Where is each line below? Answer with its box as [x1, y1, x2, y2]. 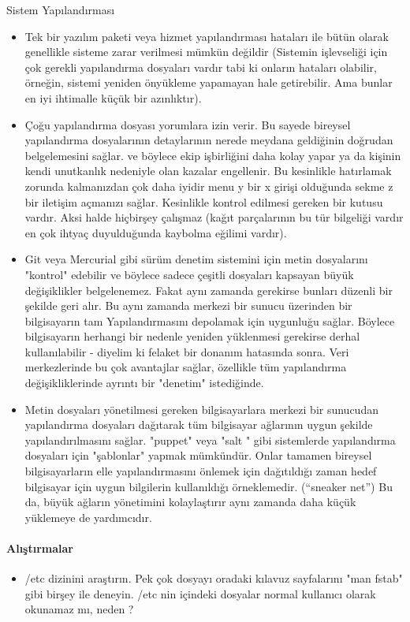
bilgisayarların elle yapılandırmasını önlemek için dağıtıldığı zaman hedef [24, 463, 377, 479]
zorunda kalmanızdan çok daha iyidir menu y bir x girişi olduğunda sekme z [24, 177, 393, 194]
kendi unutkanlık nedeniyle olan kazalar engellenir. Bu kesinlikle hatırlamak [24, 162, 392, 179]
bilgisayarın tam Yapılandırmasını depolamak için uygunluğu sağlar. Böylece [24, 312, 395, 329]
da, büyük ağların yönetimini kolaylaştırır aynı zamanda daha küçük [24, 494, 356, 510]
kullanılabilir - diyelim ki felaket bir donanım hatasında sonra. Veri [24, 343, 349, 359]
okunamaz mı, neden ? [24, 601, 134, 617]
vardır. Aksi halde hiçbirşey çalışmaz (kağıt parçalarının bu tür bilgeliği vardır [24, 209, 404, 225]
